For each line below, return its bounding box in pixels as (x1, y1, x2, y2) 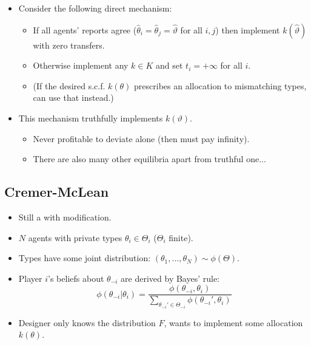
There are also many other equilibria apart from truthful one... (33, 152, 266, 165)
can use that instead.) (33, 91, 114, 104)
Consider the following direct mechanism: (18, 2, 172, 14)
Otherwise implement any (33, 59, 129, 72)
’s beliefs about (48, 272, 104, 284)
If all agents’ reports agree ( (33, 23, 137, 36)
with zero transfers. (33, 38, 105, 51)
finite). (169, 231, 193, 244)
